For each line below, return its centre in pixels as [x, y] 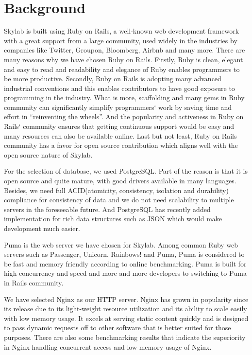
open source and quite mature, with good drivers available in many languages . [120, 181]
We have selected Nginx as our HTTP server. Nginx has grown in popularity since [126, 299]
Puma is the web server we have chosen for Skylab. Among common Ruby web [121, 244]
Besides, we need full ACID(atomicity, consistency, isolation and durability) [116, 190]
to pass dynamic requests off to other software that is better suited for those [118, 328]
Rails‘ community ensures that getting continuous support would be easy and [119, 126]
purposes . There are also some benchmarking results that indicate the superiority [125, 337]
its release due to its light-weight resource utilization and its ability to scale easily [126, 309]
